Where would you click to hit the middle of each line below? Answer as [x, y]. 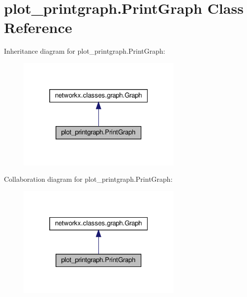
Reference [38, 27]
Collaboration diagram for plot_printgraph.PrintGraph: [88, 179]
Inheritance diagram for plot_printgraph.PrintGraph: [85, 51]
